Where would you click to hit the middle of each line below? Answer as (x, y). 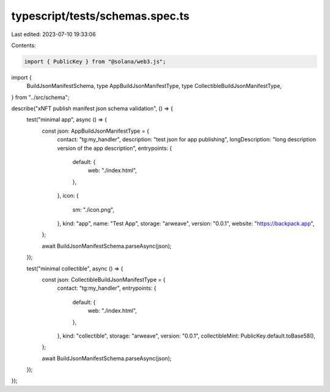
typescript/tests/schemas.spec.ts (100, 16)
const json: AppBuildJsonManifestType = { (96, 131)
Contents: (24, 45)
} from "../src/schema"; (40, 97)
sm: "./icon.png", (93, 209)
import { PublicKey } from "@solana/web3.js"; (95, 61)
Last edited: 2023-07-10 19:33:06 (53, 34)
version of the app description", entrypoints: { (115, 148)
